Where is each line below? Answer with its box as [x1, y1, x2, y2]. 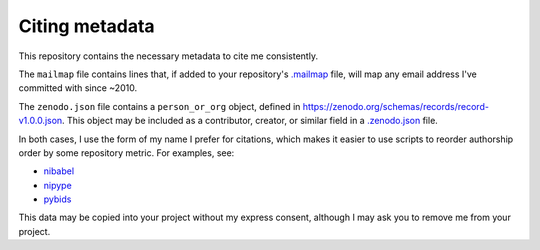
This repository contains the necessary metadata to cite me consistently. [18, 50, 319, 62]
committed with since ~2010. [18, 82, 138, 94]
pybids [43, 193, 72, 205]
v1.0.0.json [18, 115, 63, 127]
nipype [43, 179, 72, 191]
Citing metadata [18, 15, 155, 37]
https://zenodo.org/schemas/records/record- [302, 100, 490, 112]
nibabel [43, 165, 75, 177]
